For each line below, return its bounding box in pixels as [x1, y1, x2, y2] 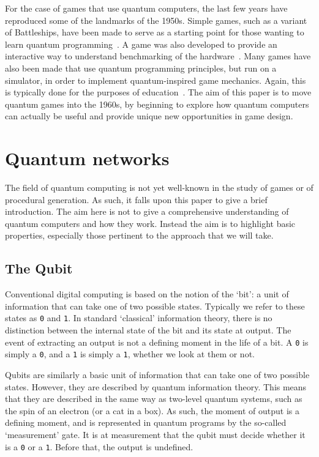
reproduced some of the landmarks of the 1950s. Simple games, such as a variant [5, 13, 307, 26]
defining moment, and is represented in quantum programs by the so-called [5, 416, 287, 429]
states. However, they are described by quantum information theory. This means [5, 380, 307, 393]
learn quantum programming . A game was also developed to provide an [5, 37, 277, 50]
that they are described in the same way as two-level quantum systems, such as [5, 392, 302, 405]
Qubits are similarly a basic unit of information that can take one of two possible [5, 368, 310, 381]
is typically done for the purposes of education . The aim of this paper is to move [5, 86, 312, 98]
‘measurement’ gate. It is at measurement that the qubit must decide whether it [5, 428, 306, 440]
